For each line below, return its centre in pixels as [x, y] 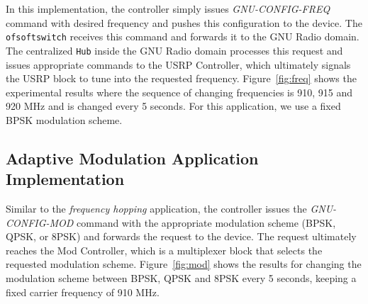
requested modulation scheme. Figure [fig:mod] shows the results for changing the [184, 264]
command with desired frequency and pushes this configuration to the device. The [184, 22]
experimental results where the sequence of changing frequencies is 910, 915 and [179, 92]
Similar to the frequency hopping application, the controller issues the [156, 209]
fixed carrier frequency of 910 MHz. [83, 292]
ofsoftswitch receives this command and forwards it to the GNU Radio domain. [183, 36]
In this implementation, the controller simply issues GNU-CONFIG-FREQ [168, 9]
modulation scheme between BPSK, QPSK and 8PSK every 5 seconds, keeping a [181, 278]
